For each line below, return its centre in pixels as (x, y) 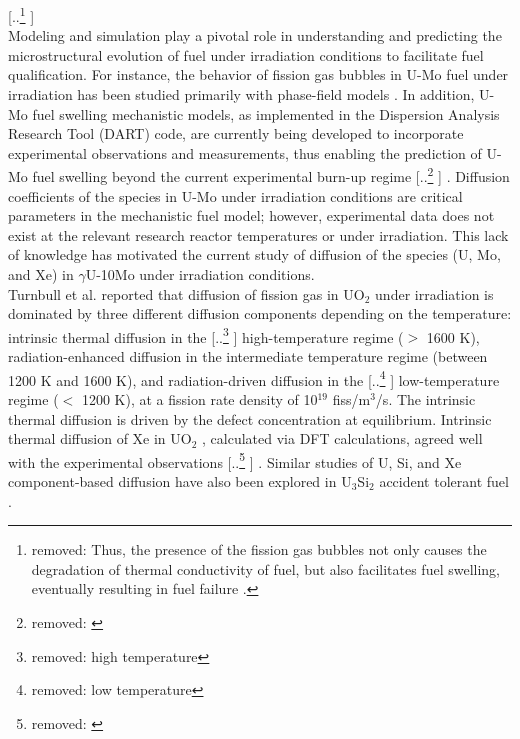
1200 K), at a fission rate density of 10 (199, 398)
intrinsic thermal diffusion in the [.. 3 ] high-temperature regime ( (206, 335)
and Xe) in (41, 274)
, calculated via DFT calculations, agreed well (342, 438)
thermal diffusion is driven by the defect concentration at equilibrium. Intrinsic (250, 418)
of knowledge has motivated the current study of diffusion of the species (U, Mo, (254, 254)
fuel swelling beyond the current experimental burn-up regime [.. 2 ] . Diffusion (271, 175)
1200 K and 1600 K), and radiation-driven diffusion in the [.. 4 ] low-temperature (254, 378)
